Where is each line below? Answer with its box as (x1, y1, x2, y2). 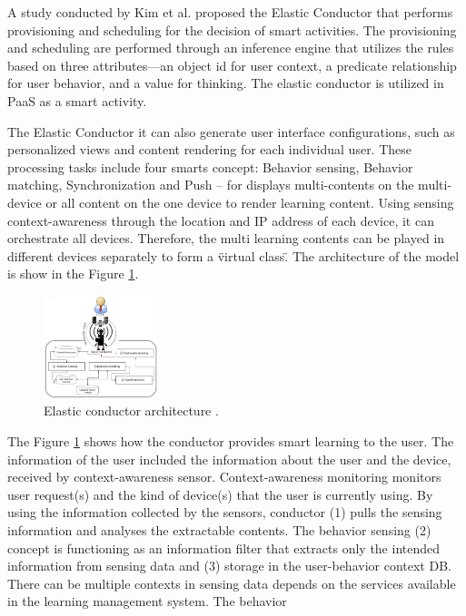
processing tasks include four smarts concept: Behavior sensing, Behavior (7, 157, 413, 176)
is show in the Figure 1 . (7, 264, 139, 283)
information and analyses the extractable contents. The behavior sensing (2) (7, 521, 431, 540)
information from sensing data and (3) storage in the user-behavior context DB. (7, 556, 451, 575)
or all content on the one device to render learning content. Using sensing (45, 192, 454, 211)
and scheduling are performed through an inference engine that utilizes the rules (7, 38, 454, 57)
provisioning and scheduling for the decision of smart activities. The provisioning (7, 20, 457, 39)
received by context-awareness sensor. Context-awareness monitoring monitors (7, 467, 441, 486)
